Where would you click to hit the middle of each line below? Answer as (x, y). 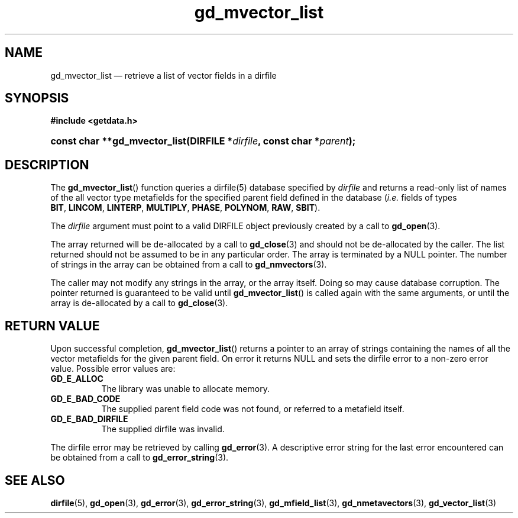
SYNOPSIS (37, 98)
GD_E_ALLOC (77, 379)
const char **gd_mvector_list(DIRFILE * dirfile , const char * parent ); (203, 141)
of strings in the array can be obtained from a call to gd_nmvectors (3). (189, 265)
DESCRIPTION (47, 165)
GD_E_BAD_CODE (85, 399)
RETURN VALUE (52, 326)
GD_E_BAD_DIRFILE (89, 419)
